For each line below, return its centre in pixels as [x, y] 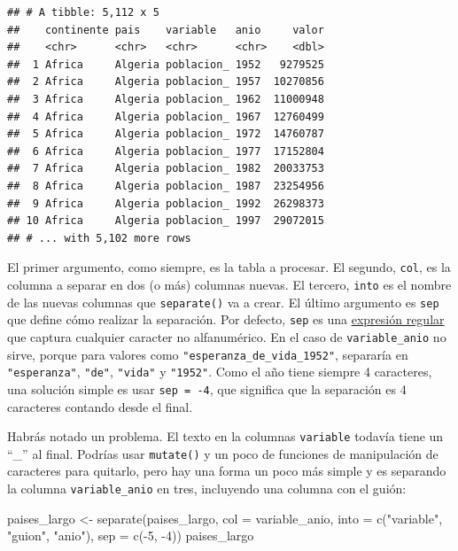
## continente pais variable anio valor [166, 30]
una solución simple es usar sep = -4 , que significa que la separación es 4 [207, 388]
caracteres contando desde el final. [100, 406]
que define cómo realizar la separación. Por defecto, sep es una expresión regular [226, 319]
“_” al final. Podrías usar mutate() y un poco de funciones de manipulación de [223, 453]
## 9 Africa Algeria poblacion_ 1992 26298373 [166, 203]
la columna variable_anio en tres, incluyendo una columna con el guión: [207, 489]
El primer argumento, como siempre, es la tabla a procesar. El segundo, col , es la [229, 267]
